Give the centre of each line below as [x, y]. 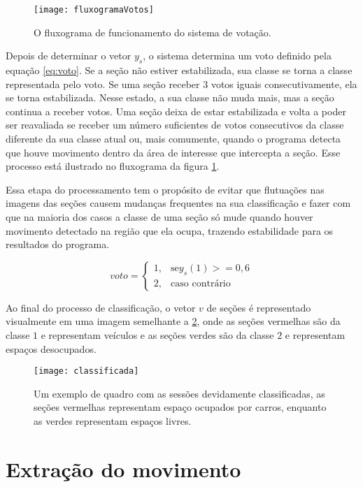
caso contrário [201, 284]
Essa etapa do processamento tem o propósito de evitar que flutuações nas [165, 189]
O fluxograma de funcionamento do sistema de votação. [152, 32]
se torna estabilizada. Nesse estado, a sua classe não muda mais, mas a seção [170, 97]
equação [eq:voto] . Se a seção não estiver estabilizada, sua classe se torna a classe [179, 70]
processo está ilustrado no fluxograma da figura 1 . [113, 166]
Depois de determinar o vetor [69, 56]
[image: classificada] [86, 371]
